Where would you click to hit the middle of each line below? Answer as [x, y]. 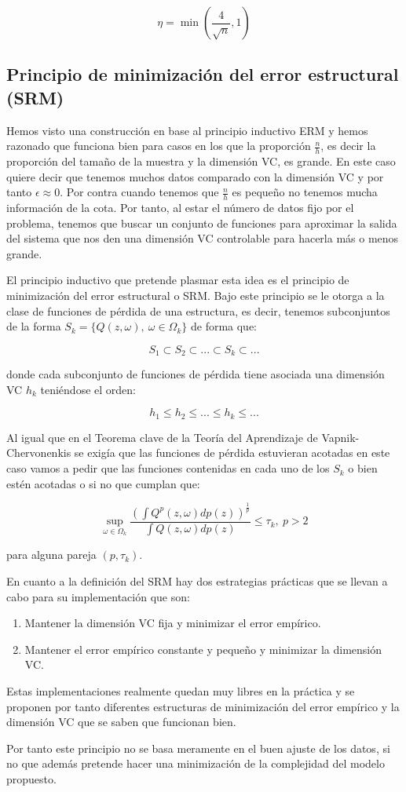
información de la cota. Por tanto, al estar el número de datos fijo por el [180, 208]
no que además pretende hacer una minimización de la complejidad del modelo [196, 763]
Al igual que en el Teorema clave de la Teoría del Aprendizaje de [162, 437]
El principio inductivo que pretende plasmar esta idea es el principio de [178, 280]
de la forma [34, 326]
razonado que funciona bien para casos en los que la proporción [159, 146]
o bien [363, 468]
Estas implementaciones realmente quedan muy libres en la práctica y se [181, 691]
